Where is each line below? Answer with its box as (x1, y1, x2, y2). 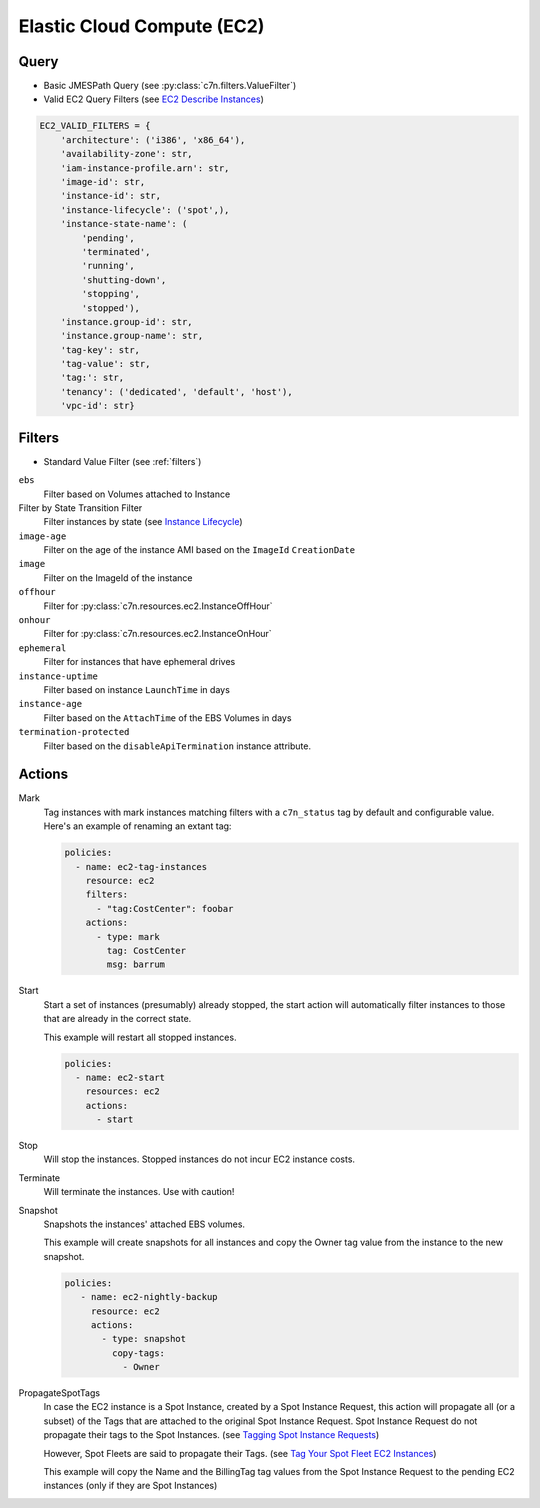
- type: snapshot (101, 1333, 187, 1345)
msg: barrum (106, 959, 165, 970)
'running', (81, 260, 135, 272)
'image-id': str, (60, 176, 146, 187)
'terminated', (81, 246, 151, 257)
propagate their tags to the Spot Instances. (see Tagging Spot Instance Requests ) (43, 1429, 380, 1441)
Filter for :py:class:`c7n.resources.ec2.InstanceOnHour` (43, 628, 272, 640)
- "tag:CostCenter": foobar (96, 903, 234, 914)
